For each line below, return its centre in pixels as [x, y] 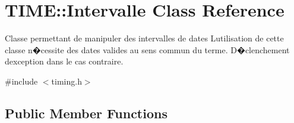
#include [21, 81]
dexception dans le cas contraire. [64, 61]
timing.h [67, 81]
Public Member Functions [86, 113]
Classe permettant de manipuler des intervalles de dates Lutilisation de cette [144, 38]
